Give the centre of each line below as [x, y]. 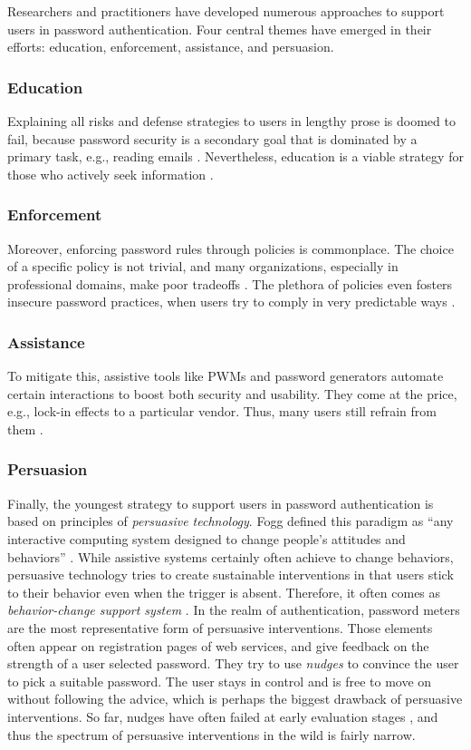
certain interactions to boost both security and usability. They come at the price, [232, 393]
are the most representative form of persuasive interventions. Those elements [220, 627]
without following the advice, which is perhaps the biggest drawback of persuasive [235, 699]
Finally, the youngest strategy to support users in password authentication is [221, 503]
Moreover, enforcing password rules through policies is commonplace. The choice [231, 248]
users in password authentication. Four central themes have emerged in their [220, 29]
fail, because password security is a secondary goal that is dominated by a [212, 138]
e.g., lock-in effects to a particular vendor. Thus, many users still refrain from [222, 411]
